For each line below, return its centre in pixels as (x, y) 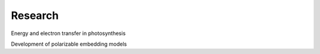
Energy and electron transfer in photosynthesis (68, 33)
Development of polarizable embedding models (69, 44)
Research (35, 15)
